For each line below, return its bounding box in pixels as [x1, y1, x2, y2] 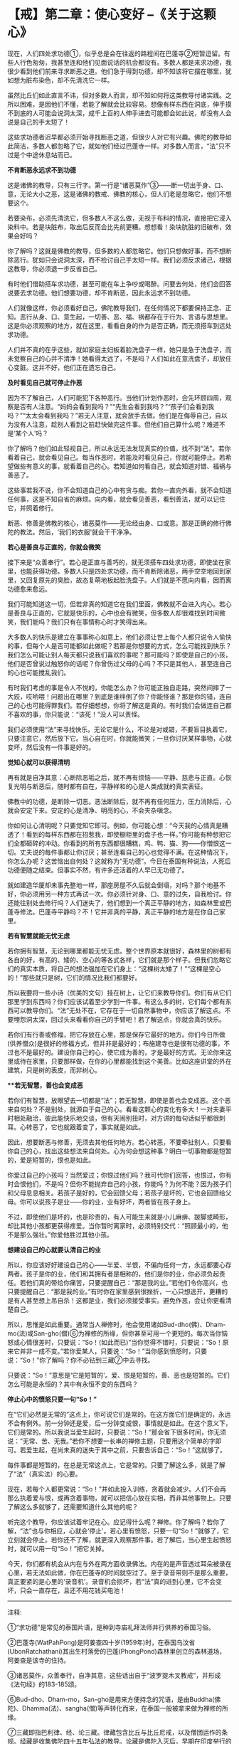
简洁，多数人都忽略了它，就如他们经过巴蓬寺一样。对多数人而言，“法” [13, 142, 219, 150]
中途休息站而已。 [26, 150, 76, 159]
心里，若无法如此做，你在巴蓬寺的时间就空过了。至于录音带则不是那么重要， [7, 1568, 232, 1577]
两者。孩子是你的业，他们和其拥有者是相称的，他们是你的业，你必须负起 [7, 1269, 219, 1278]
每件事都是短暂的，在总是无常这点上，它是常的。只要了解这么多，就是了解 [7, 1460, 225, 1469]
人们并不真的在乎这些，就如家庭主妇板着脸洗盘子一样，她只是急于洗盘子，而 [7, 345, 232, 354]
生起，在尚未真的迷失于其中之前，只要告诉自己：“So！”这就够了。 [31, 1445, 226, 1454]
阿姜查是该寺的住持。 [7, 1656, 70, 1664]
